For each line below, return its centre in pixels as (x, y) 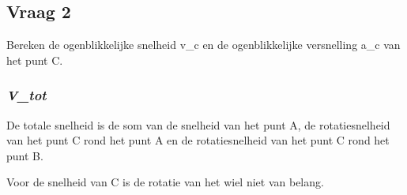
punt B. (25, 155)
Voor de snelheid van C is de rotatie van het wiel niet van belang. (165, 182)
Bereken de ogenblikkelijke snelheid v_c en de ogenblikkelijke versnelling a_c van (203, 45)
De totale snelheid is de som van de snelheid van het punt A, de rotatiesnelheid (198, 124)
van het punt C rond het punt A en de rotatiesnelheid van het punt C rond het (198, 140)
